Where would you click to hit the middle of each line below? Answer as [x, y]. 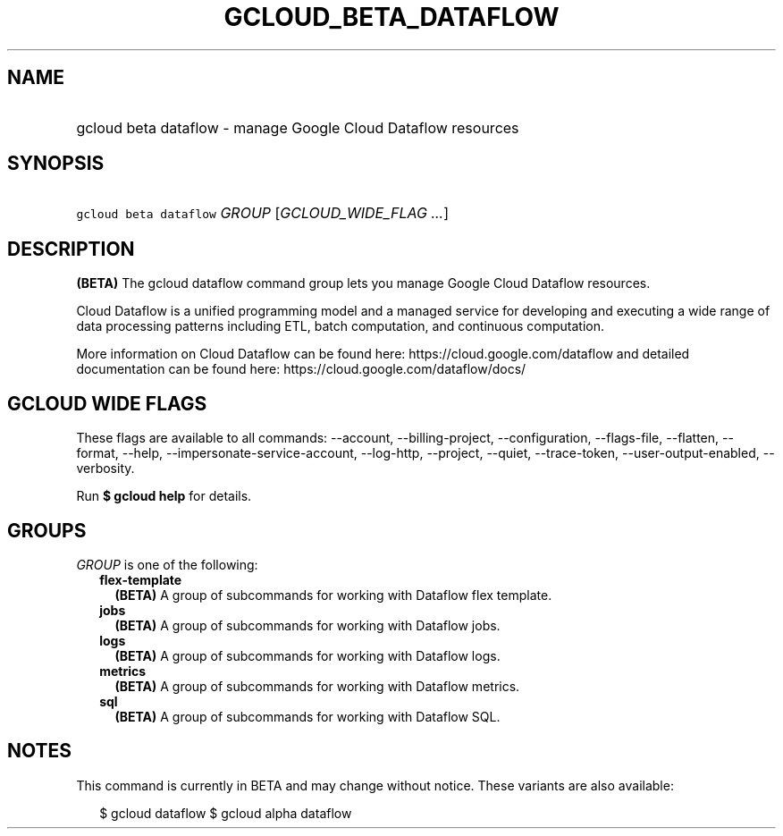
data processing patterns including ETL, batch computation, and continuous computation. [341, 326]
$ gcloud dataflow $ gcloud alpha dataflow [226, 813]
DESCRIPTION [71, 249]
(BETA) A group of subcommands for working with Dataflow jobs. [307, 625]
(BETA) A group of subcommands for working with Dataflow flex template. [333, 595]
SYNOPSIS [56, 164]
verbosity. [105, 469]
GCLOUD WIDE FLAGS [107, 403]
